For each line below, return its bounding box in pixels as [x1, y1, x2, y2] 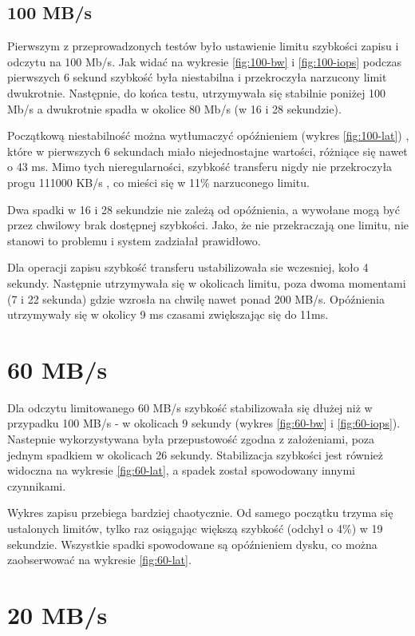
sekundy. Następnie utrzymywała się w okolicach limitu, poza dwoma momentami [7, 274, 406, 291]
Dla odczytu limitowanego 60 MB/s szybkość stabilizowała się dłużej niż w [7, 399, 373, 415]
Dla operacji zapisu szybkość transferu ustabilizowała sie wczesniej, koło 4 [7, 259, 369, 276]
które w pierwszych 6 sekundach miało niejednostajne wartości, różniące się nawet [7, 142, 408, 159]
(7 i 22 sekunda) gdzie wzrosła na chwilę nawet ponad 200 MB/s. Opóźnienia [7, 290, 385, 307]
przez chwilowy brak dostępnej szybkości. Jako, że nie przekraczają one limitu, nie [7, 217, 409, 233]
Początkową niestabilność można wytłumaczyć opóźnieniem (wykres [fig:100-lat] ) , [7, 127, 409, 144]
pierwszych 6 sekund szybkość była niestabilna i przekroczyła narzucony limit [7, 69, 387, 85]
